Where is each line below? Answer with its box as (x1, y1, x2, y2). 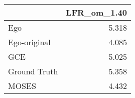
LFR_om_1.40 (66, 7, 127, 18)
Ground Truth (8, 65, 58, 77)
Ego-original (8, 36, 51, 48)
